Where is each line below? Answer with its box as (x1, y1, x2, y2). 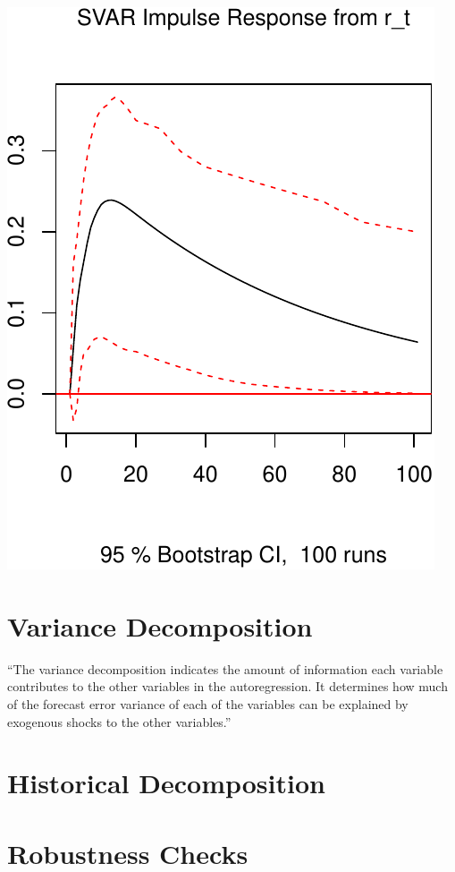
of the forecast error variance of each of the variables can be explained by (7, 694, 409, 713)
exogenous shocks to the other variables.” (7, 712, 232, 731)
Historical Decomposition (7, 765, 325, 801)
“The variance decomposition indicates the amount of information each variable (7, 659, 443, 678)
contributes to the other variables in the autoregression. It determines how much (7, 677, 448, 696)
